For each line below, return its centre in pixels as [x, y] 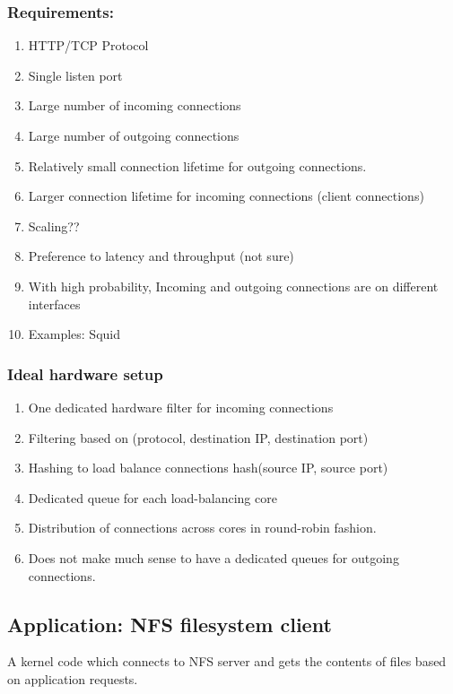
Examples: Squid [74, 334]
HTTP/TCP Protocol [88, 45]
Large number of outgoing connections [134, 135]
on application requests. [73, 678]
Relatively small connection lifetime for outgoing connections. [197, 165]
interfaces [54, 304]
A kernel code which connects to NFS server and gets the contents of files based [227, 661]
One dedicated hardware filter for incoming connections [181, 407]
